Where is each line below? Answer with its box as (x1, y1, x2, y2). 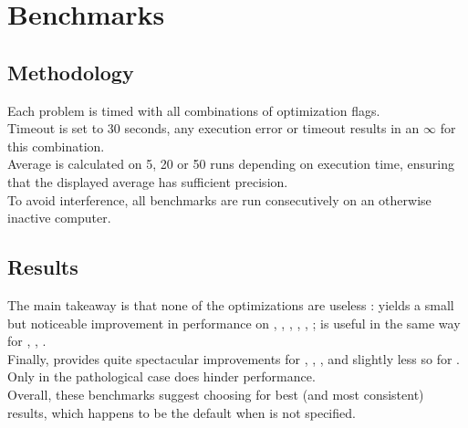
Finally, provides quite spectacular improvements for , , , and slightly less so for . (7, 349, 460, 368)
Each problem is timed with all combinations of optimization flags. (7, 100, 380, 120)
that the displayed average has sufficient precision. (7, 172, 288, 191)
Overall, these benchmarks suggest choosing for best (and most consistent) (7, 384, 424, 403)
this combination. (7, 136, 105, 155)
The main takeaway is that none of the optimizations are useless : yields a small (7, 295, 454, 314)
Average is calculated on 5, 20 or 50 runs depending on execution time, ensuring (7, 154, 454, 173)
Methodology (7, 57, 134, 86)
